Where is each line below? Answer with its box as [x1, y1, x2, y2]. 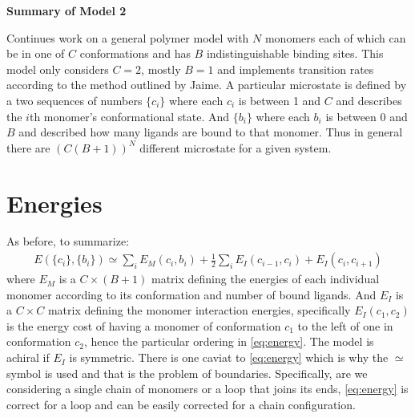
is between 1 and [238, 91, 321, 108]
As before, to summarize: [6, 233, 130, 250]
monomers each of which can [264, 29, 406, 46]
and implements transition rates [217, 60, 374, 77]
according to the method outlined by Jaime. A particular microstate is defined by [6, 76, 407, 93]
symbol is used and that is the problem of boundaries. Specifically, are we [6, 364, 368, 381]
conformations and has [79, 45, 191, 62]
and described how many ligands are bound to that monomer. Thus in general [18, 124, 403, 140]
